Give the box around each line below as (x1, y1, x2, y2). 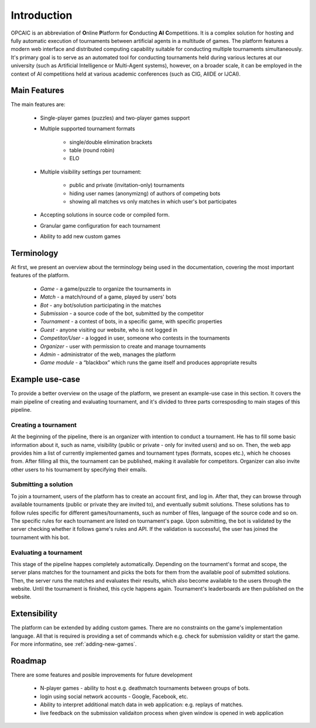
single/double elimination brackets (69, 138, 152, 145)
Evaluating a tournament (11, 548, 83, 557)
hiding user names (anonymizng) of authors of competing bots (69, 189, 221, 197)
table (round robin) (69, 147, 115, 154)
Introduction (11, 9, 73, 22)
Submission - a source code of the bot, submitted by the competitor (40, 310, 204, 317)
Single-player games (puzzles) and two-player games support (40, 114, 190, 121)
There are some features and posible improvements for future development (11, 672, 193, 679)
